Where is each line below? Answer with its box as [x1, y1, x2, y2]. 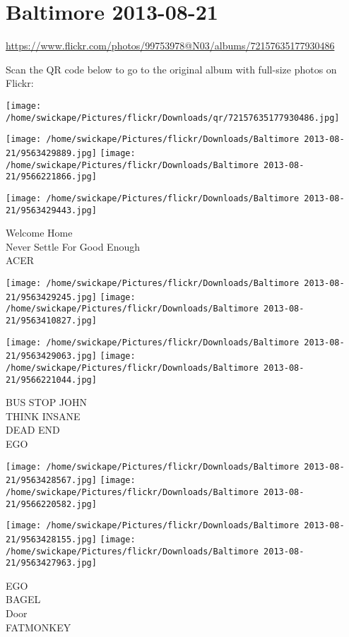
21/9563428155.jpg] [6, 534, 97, 544]
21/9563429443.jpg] [6, 205, 97, 215]
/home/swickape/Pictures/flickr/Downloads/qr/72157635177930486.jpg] [6, 112, 340, 123]
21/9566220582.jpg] [6, 499, 97, 509]
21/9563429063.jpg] [6, 351, 97, 362]
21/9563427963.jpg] [6, 558, 97, 568]
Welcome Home [6, 225, 73, 240]
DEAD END [6, 422, 60, 437]
